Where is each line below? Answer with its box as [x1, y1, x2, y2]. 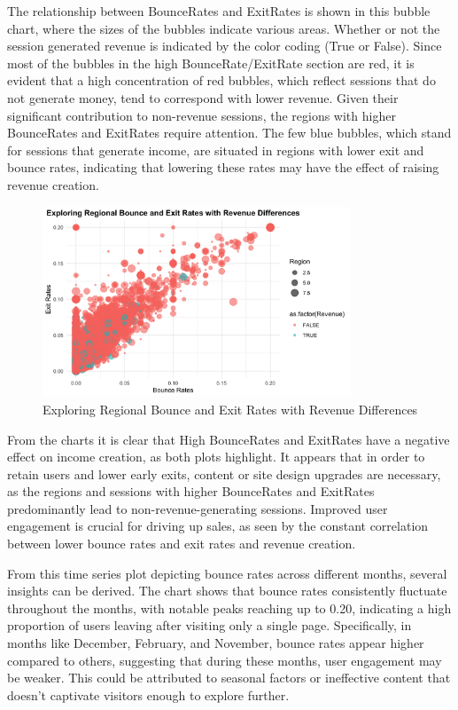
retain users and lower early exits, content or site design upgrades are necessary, [7, 464, 441, 483]
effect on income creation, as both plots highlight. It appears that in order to [7, 447, 425, 466]
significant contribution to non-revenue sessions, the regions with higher [7, 106, 396, 124]
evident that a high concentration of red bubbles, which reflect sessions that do [7, 71, 436, 90]
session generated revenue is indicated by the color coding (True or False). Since [7, 36, 442, 55]
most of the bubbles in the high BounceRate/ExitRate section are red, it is [7, 53, 415, 72]
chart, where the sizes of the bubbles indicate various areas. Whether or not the [7, 19, 440, 37]
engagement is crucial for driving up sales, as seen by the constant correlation [7, 517, 429, 535]
